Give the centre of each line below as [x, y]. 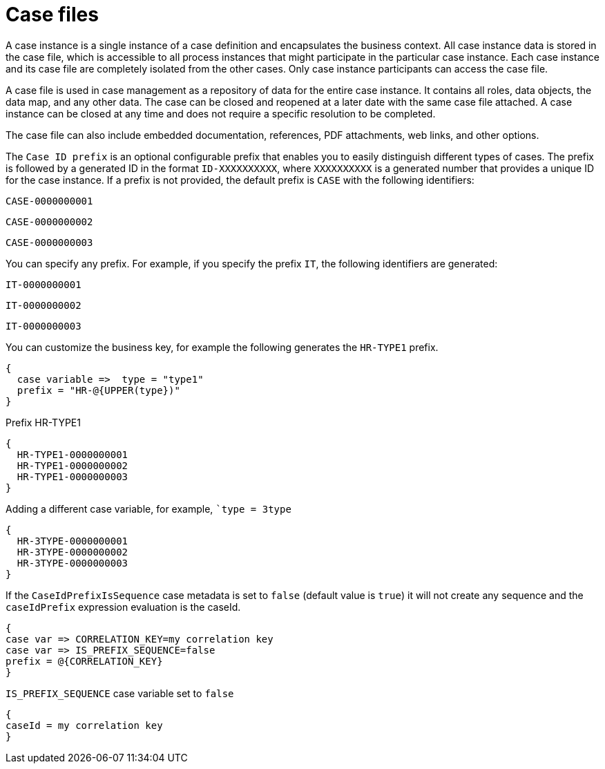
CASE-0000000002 [49, 221]
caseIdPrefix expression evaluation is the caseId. [123, 607]
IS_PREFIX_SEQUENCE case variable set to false [120, 693]
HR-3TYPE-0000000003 [73, 563]
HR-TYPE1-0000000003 [73, 476]
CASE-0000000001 [49, 201]
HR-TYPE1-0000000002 [73, 465]
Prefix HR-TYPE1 [43, 422]
